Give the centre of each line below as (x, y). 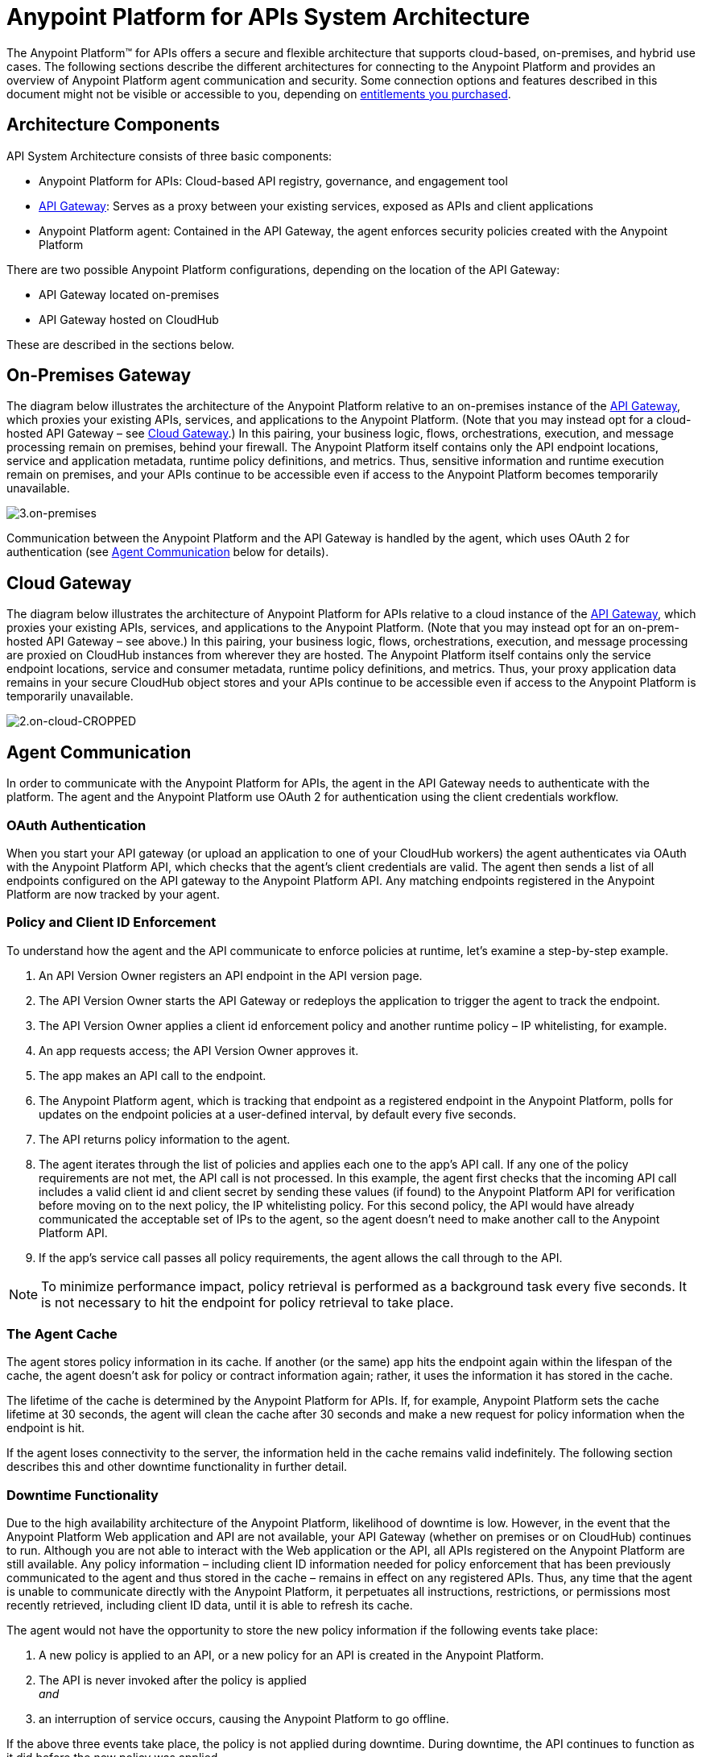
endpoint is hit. (46, 1428)
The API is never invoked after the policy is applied (173, 1680)
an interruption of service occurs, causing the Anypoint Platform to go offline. (244, 1719)
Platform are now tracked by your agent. (113, 894)
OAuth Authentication (76, 825)
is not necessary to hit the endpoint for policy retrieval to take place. (248, 1302)
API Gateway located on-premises (129, 294)
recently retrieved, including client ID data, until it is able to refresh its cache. (210, 1605)
